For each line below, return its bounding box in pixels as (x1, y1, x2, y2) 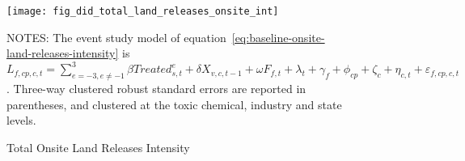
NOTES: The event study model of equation (6, 28, 226, 45)
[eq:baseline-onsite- (231, 28, 325, 45)
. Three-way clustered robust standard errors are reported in (6, 80, 306, 97)
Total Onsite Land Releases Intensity (6, 138, 190, 155)
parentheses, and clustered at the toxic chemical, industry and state (6, 95, 342, 112)
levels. (6, 112, 36, 129)
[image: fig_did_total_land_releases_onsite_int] (6, 6, 279, 17)
